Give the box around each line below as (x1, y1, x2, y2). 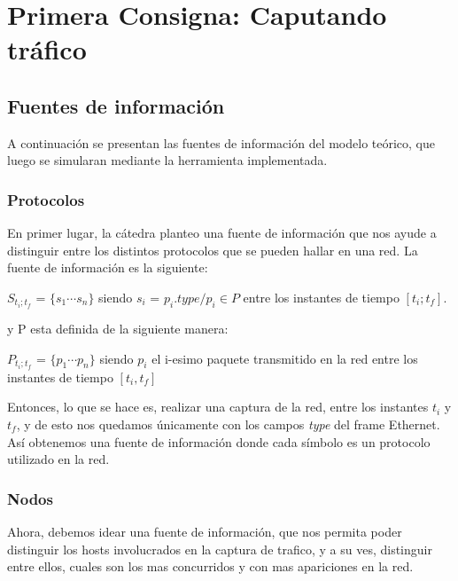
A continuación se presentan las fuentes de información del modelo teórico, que (7, 133, 436, 152)
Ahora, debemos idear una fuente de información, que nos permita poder (7, 522, 402, 540)
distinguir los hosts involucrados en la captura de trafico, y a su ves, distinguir (7, 539, 432, 558)
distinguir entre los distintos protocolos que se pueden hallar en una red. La (7, 240, 418, 259)
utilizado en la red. (7, 450, 110, 468)
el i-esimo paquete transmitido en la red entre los (151, 349, 418, 367)
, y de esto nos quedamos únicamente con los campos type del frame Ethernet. (16, 414, 440, 433)
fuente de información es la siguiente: (7, 258, 208, 277)
